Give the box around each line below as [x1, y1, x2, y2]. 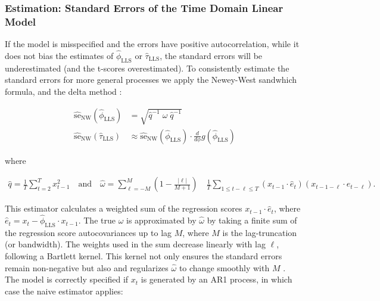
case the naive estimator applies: [5, 284, 123, 297]
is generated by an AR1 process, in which [141, 273, 292, 286]
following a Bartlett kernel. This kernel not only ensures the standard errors [5, 250, 282, 262]
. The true [78, 214, 116, 226]
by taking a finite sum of [207, 214, 297, 226]
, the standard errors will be [160, 49, 263, 61]
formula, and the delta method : [5, 85, 122, 97]
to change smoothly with [179, 261, 270, 274]
